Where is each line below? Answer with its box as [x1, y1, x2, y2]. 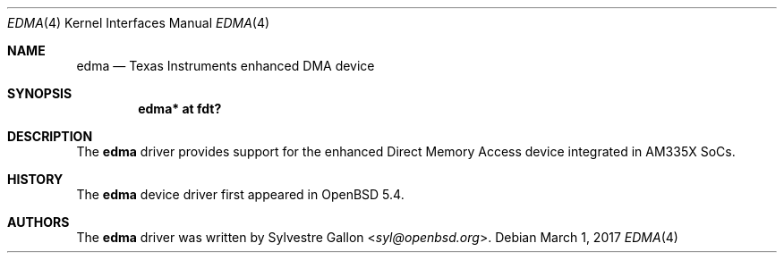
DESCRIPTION [7, 129, 93, 144]
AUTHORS [7, 214, 70, 230]
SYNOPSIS [7, 86, 72, 101]
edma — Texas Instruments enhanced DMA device [76, 58, 375, 73]
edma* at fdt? [138, 101, 222, 116]
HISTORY [7, 172, 64, 187]
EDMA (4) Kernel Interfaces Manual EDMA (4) [7, 15, 270, 30]
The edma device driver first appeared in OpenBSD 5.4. [76, 187, 405, 202]
